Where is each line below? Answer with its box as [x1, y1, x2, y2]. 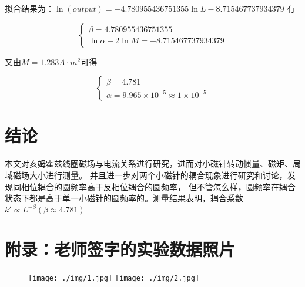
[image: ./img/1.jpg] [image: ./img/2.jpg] [28, 274, 200, 283]
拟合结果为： [5, 2, 54, 14]
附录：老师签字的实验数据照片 [5, 237, 236, 261]
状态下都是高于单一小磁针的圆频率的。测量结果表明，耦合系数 [5, 192, 243, 204]
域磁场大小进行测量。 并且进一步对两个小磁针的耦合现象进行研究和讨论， [5, 168, 287, 181]
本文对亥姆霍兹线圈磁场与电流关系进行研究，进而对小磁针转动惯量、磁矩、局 [5, 157, 301, 170]
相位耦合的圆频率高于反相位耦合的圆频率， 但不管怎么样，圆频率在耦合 [21, 180, 296, 193]
